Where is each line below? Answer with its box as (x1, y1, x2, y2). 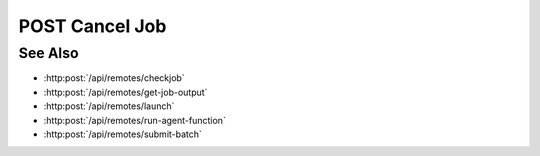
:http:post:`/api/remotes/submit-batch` (43, 128, 202, 140)
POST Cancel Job (18, 15, 167, 37)
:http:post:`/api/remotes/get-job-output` (43, 86, 208, 98)
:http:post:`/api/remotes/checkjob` (43, 72, 185, 84)
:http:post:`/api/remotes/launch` (43, 100, 175, 112)
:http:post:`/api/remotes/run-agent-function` (43, 114, 227, 126)
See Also (18, 44, 79, 62)
